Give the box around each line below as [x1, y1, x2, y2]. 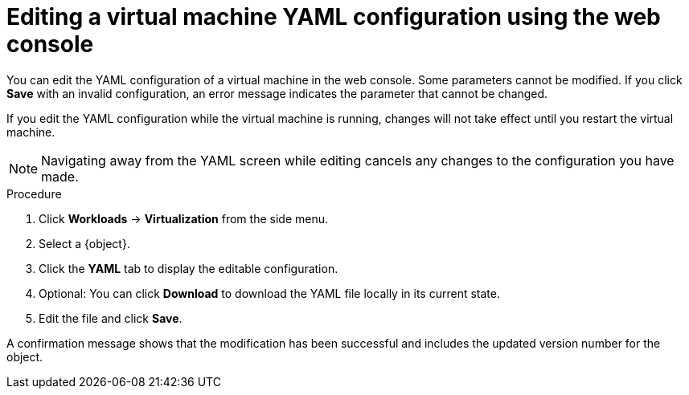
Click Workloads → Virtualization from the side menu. [39, 211, 328, 226]
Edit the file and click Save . [39, 311, 183, 325]
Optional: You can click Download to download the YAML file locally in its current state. [39, 286, 500, 300]
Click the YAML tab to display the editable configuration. [39, 261, 338, 275]
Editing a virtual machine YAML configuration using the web [6, 3, 661, 31]
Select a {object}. [39, 236, 130, 250]
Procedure [6, 186, 62, 201]
